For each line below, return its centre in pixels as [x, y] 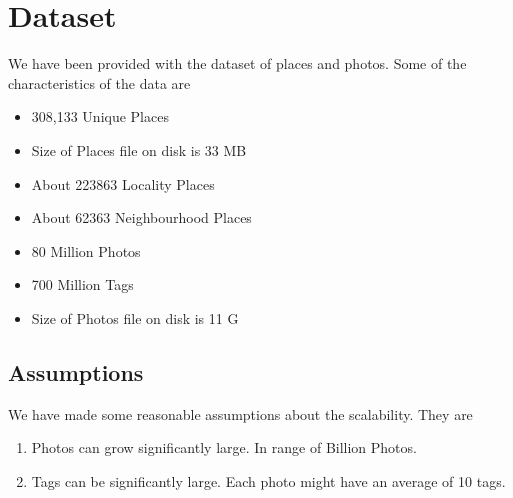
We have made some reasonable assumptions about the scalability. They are [240, 413]
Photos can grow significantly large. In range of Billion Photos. [224, 447]
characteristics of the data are [99, 82]
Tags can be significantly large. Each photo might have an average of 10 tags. [268, 480]
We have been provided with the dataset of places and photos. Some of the [237, 63]
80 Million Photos [86, 250]
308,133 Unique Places [100, 116]
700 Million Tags [82, 284]
